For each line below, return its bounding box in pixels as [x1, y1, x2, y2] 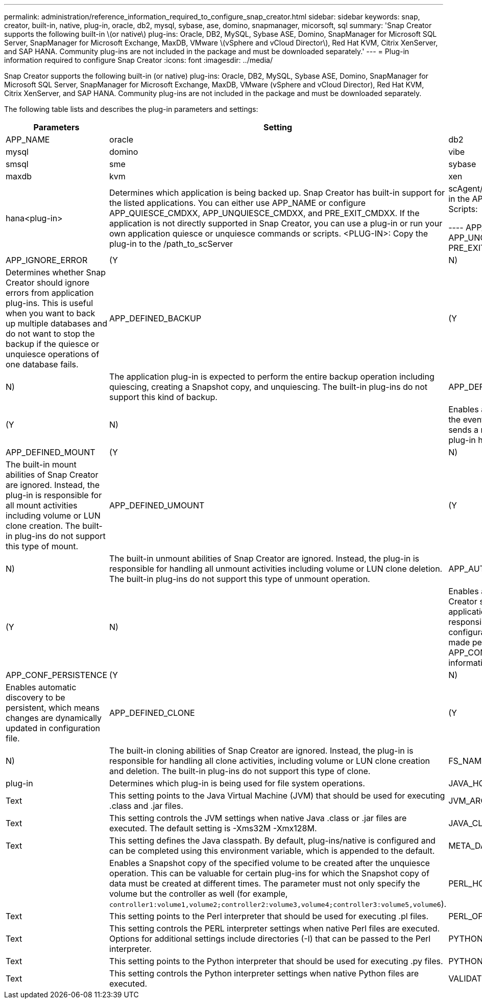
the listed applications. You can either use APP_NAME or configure [109, 198, 366, 208]
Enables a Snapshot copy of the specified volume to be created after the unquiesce [109, 858, 430, 868]
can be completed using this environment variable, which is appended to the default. [109, 846, 435, 856]
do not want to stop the [6, 329, 95, 339]
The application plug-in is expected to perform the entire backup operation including [109, 371, 435, 382]
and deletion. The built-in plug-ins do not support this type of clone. [109, 766, 371, 776]
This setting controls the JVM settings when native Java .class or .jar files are [109, 813, 407, 823]
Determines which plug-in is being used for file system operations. [109, 778, 365, 788]
